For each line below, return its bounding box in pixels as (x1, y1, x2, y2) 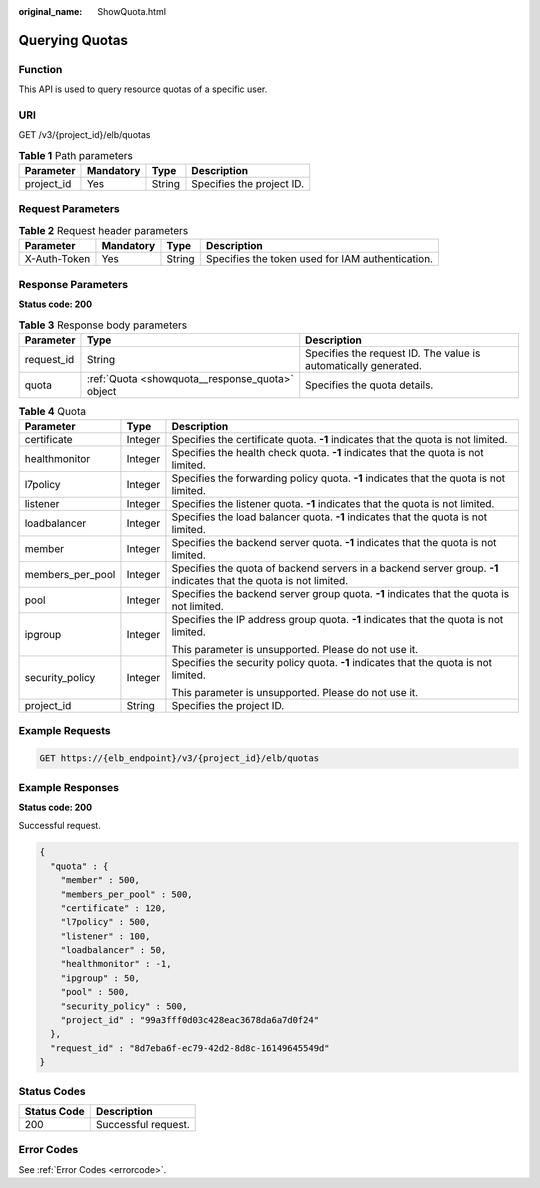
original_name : (18, 6, 83, 17)
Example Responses (18, 780, 120, 794)
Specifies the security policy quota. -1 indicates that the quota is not (171, 656, 493, 670)
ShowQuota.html (97, 6, 167, 17)
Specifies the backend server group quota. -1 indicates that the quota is (171, 587, 510, 601)
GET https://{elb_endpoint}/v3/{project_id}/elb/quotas (39, 753, 320, 764)
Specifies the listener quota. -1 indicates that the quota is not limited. (171, 497, 495, 511)
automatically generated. (305, 358, 422, 372)
